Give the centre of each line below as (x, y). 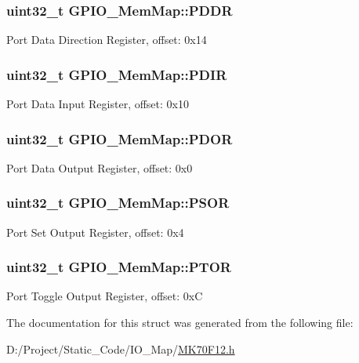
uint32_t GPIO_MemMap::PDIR (117, 74)
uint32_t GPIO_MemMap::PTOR (119, 267)
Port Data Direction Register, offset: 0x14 (107, 40)
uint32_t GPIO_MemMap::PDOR (120, 138)
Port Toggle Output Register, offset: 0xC (105, 296)
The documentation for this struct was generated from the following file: (180, 323)
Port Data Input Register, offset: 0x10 (98, 104)
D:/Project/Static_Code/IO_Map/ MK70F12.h (121, 348)
